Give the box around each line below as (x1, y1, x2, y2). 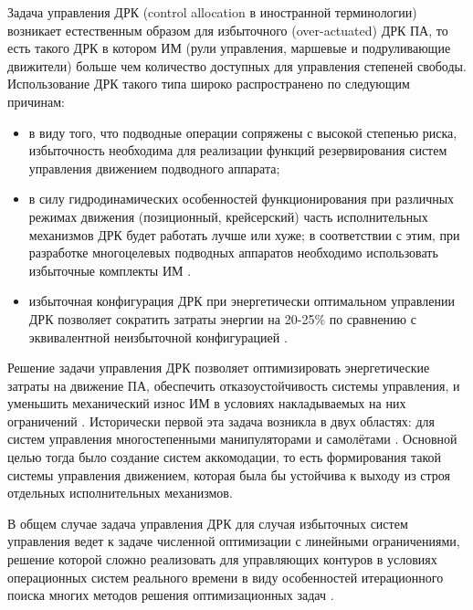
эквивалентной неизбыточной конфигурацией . (28, 327, 288, 346)
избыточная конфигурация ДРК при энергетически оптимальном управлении (28, 291, 455, 310)
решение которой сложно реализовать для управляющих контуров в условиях (7, 550, 437, 569)
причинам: (7, 91, 65, 110)
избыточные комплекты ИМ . (28, 260, 192, 279)
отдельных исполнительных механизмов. (7, 483, 233, 502)
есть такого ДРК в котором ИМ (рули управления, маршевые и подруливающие (7, 38, 451, 58)
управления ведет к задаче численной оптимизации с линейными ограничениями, (7, 531, 460, 551)
